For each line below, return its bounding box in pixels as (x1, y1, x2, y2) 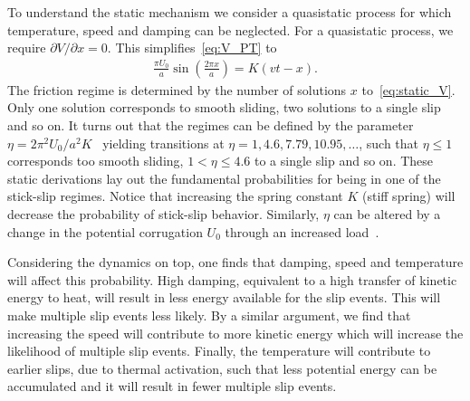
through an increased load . (225, 222, 379, 241)
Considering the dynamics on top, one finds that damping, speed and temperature (7, 253, 464, 272)
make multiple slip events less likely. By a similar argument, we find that (7, 305, 411, 324)
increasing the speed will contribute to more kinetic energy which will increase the (7, 323, 464, 342)
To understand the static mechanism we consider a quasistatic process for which (7, 3, 452, 21)
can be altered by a (333, 204, 441, 223)
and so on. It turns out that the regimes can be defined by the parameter (7, 116, 414, 134)
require (7, 38, 46, 57)
